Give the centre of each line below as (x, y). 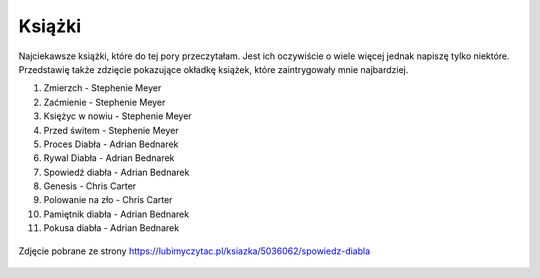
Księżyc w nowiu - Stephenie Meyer (117, 116)
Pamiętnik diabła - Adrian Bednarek (116, 214)
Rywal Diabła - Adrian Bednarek (109, 158)
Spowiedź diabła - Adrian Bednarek (116, 172)
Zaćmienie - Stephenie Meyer (104, 102)
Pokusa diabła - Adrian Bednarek (111, 228)
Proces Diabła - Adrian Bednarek (111, 144)
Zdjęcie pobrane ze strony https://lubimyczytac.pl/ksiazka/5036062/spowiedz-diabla (194, 251)
